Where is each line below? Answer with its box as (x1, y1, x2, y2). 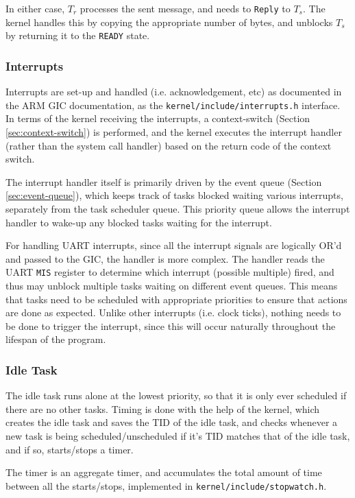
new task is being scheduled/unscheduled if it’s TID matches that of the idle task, (5, 428, 350, 442)
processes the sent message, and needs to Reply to (79, 1, 291, 15)
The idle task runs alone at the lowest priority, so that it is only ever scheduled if (5, 388, 347, 403)
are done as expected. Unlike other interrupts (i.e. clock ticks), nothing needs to (5, 305, 341, 320)
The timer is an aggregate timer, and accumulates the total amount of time (5, 465, 322, 479)
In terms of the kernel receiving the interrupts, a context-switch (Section (5, 111, 310, 126)
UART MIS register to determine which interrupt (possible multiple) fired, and (5, 265, 334, 279)
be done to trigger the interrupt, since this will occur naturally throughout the (5, 318, 336, 333)
